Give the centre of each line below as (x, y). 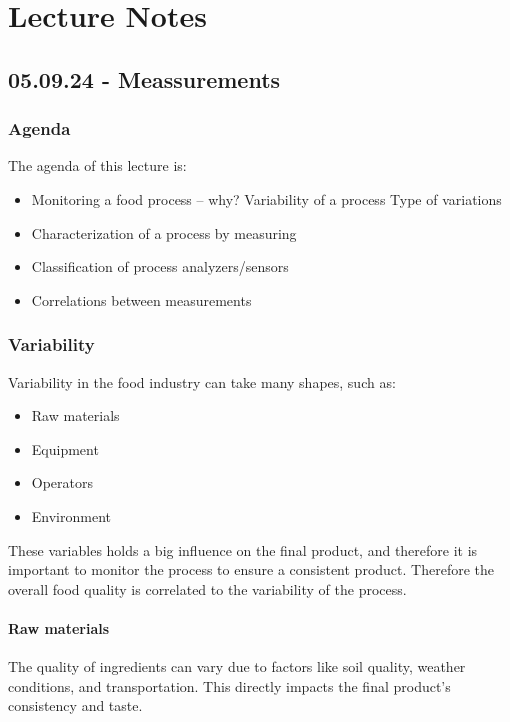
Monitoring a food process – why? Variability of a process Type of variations (266, 198)
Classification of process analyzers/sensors (160, 266)
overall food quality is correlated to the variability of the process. (207, 588)
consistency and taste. (75, 705)
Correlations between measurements (141, 299)
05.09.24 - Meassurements (144, 78)
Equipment (65, 448)
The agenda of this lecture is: (97, 165)
